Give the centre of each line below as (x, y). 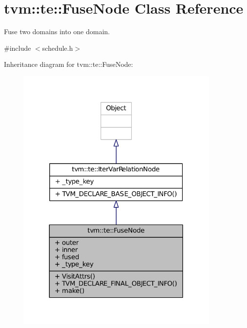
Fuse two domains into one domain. (57, 31)
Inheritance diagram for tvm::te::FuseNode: (69, 64)
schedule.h (58, 48)
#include (18, 48)
